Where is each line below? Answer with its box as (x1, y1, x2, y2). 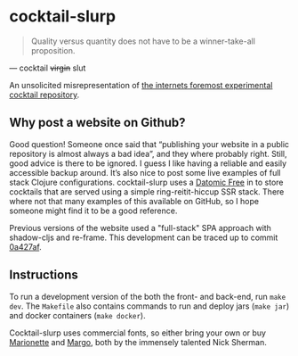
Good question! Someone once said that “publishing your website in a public (9, 138, 290, 149)
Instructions (9, 268, 78, 283)
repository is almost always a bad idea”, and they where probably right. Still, (9, 148, 287, 159)
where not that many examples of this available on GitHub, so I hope (9, 195, 260, 206)
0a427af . (9, 241, 42, 252)
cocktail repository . (9, 89, 80, 100)
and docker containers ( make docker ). (9, 310, 146, 320)
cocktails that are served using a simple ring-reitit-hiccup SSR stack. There (9, 186, 285, 197)
